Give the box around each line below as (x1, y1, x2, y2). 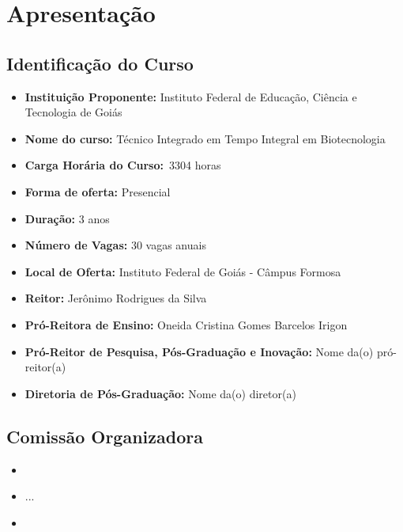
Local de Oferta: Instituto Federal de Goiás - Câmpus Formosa (24, 263, 341, 279)
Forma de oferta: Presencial (24, 183, 171, 199)
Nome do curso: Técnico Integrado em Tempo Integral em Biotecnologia (24, 130, 386, 146)
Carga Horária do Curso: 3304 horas (24, 157, 221, 173)
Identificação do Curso (6, 51, 194, 75)
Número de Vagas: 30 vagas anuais (24, 237, 206, 253)
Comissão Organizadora (6, 424, 203, 448)
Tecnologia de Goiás (24, 104, 122, 120)
